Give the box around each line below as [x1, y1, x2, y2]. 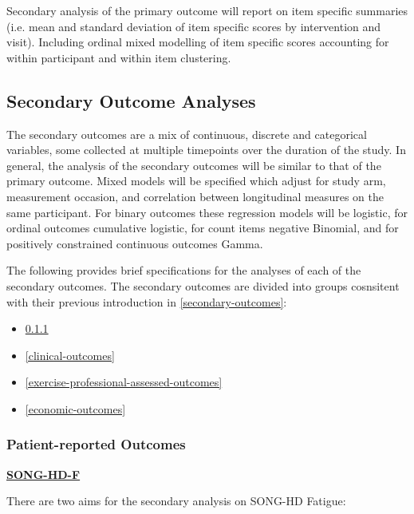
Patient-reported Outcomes [6, 434, 186, 454]
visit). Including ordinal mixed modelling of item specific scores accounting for [6, 34, 389, 50]
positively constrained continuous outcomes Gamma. [6, 235, 263, 251]
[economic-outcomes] [25, 400, 126, 417]
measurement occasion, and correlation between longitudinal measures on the [6, 188, 384, 204]
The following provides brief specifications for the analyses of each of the [6, 262, 361, 279]
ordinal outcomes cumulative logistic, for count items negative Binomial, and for [6, 219, 399, 236]
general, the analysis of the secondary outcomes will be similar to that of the [6, 156, 381, 173]
